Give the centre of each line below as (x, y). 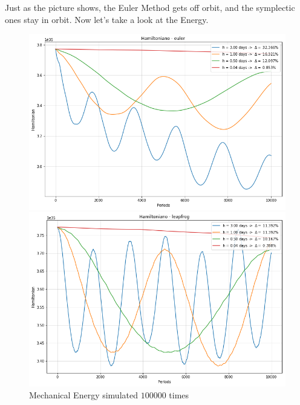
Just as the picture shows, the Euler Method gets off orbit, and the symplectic (150, 7)
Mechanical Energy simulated (83, 394)
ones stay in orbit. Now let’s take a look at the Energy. (107, 19)
